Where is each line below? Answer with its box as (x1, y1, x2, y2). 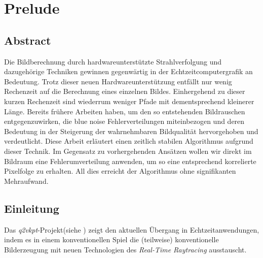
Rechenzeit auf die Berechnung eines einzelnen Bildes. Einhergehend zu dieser (4, 86, 245, 96)
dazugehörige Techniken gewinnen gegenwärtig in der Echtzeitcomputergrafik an (4, 66, 253, 77)
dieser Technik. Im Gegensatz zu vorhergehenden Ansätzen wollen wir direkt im (4, 145, 252, 156)
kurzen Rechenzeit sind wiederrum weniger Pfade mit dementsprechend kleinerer (4, 95, 254, 106)
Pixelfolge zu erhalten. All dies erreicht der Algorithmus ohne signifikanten (4, 166, 236, 176)
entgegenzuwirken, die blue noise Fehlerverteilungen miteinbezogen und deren (4, 116, 245, 126)
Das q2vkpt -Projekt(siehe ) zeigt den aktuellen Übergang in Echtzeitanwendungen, (4, 224, 259, 235)
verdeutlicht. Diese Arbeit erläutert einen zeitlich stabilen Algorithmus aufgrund (4, 136, 253, 146)
